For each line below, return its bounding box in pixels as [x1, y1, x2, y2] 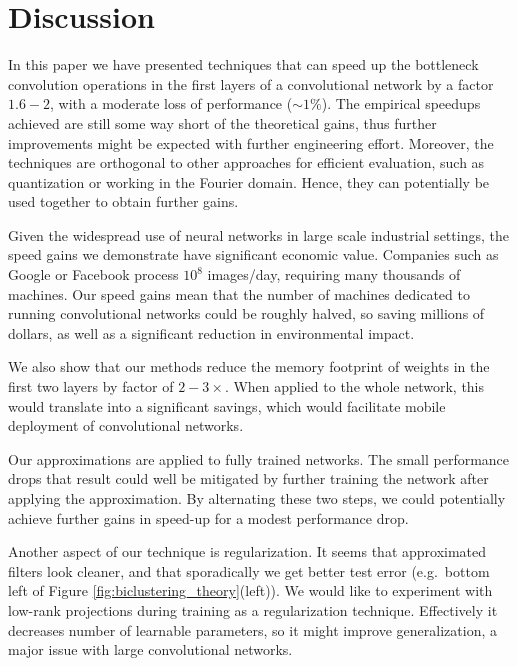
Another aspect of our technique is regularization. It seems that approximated [8, 541, 487, 562]
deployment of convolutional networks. [8, 415, 244, 436]
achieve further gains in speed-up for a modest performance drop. [8, 507, 409, 528]
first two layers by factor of [8, 376, 174, 397]
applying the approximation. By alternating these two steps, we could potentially [8, 488, 506, 508]
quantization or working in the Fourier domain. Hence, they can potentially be [8, 171, 490, 192]
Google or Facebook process [8, 264, 179, 285]
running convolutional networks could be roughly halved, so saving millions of [8, 303, 485, 324]
